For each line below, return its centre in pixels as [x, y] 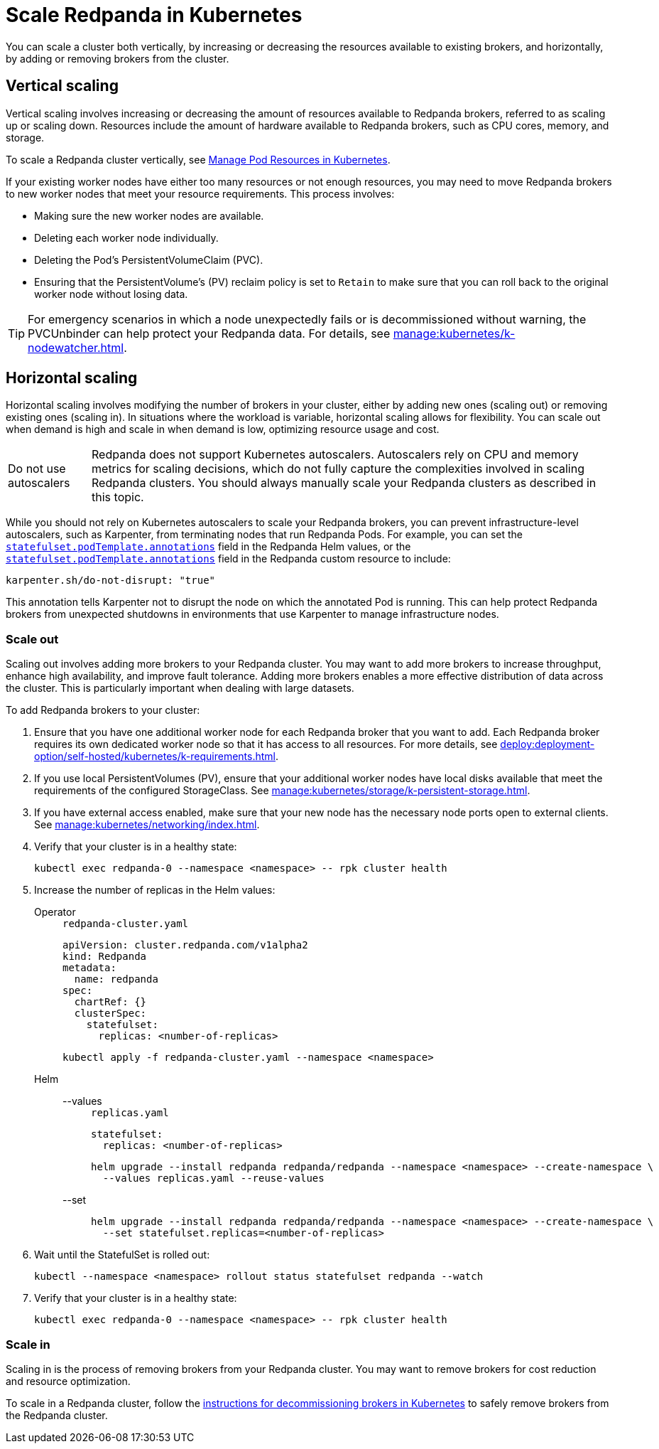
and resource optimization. [68, 1381]
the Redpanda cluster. [57, 1415]
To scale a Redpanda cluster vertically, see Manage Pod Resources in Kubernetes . [198, 159]
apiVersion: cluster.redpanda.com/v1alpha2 [185, 945]
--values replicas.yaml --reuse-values [213, 1178]
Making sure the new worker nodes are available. [149, 215]
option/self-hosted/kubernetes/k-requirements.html [155, 756]
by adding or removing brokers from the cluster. [118, 58]
